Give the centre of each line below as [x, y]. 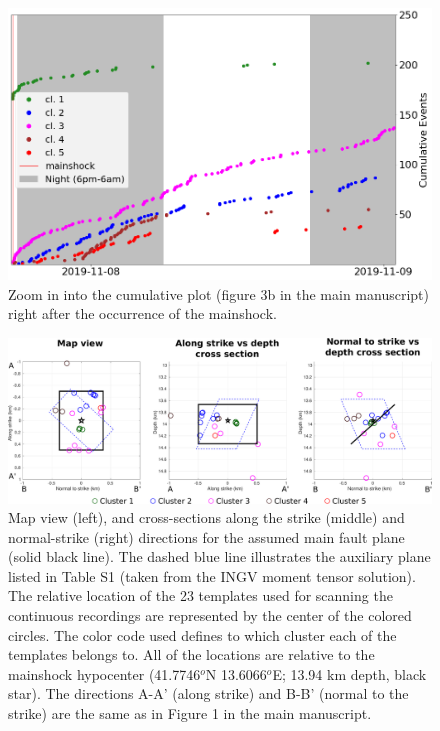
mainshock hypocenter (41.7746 [104, 673]
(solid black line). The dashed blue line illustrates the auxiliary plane [219, 556]
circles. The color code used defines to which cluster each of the [202, 634]
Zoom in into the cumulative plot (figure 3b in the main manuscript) [218, 293]
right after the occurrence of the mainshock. [142, 313]
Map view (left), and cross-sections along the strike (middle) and [206, 517]
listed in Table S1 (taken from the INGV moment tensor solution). [212, 575]
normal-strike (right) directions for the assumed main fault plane [206, 536]
